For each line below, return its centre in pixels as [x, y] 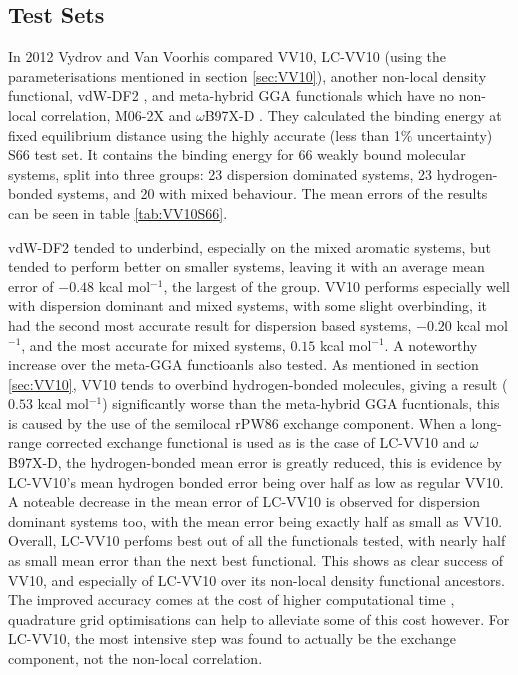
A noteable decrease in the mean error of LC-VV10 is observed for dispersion [244, 501]
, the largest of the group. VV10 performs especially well [336, 285]
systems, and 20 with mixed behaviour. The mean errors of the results [272, 193]
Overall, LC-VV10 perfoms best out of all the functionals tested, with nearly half [257, 540]
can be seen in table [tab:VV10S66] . [118, 212]
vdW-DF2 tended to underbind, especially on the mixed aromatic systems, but [250, 246]
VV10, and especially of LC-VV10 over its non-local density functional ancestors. [256, 579]
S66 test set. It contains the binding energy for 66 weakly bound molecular [237, 154]
